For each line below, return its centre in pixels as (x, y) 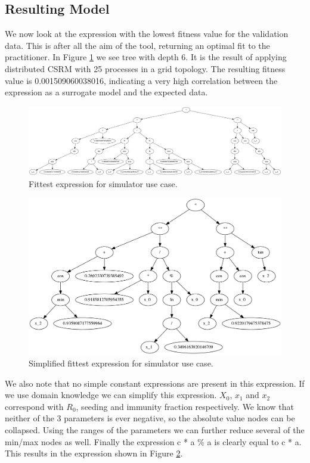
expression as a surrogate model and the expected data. (106, 92)
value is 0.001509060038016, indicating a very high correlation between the (141, 80)
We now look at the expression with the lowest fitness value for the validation (147, 34)
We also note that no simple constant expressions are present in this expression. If (155, 383)
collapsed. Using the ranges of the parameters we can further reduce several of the (155, 429)
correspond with (34, 406)
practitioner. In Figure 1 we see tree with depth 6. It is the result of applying (146, 57)
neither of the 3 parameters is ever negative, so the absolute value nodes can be (150, 418)
